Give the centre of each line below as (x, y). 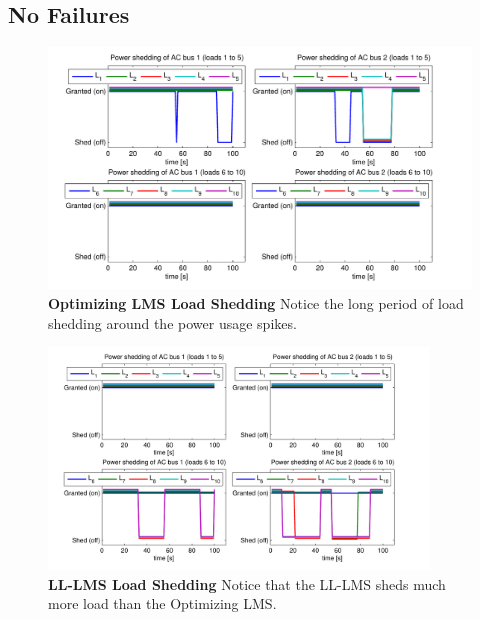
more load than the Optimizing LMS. (162, 603)
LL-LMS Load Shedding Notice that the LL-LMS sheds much (247, 583)
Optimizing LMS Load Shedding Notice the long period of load (256, 303)
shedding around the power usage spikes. (172, 322)
